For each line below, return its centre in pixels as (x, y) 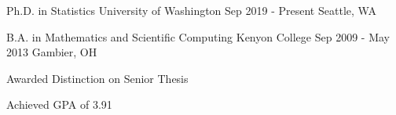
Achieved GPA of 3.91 (59, 104)
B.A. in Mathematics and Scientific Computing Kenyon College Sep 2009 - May (198, 36)
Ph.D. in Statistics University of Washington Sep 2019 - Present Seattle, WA (191, 10)
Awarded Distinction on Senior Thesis (97, 78)
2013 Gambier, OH (52, 52)
